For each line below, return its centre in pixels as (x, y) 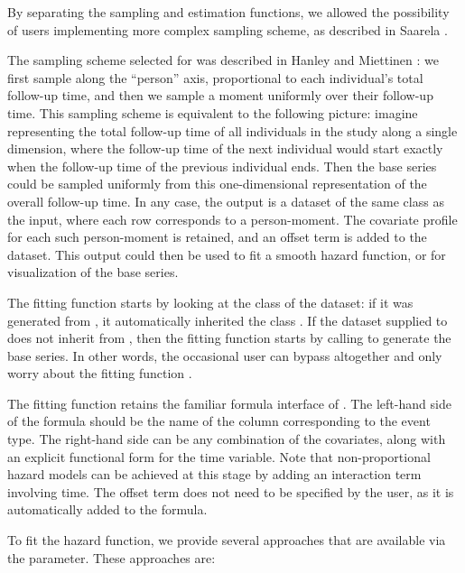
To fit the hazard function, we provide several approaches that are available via (227, 540)
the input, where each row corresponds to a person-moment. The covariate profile (232, 219)
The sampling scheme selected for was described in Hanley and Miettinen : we (223, 60)
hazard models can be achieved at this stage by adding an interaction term (214, 474)
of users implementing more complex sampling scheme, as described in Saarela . (228, 29)
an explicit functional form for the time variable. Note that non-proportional (219, 456)
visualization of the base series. (93, 272)
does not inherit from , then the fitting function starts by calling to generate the (229, 338)
